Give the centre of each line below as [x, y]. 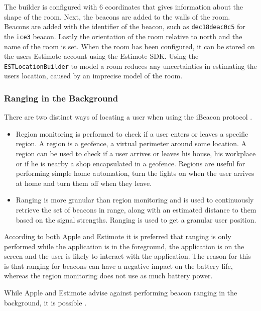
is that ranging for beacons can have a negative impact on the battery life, [118, 266]
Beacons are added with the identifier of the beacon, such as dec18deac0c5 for [125, 26]
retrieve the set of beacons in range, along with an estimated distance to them [136, 209]
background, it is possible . [45, 302]
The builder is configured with [51, 7]
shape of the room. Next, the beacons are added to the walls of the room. [117, 16]
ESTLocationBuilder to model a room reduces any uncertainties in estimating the [130, 66]
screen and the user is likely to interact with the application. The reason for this [127, 256]
